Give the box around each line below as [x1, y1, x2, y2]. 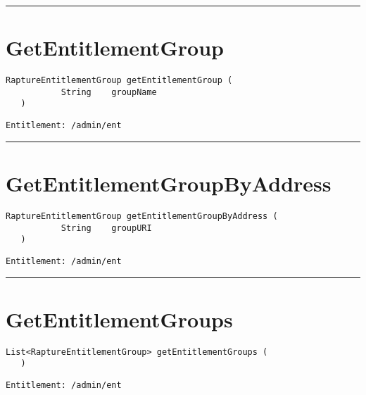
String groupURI [61, 222, 152, 233]
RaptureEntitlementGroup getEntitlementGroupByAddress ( [6, 211, 278, 221]
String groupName [61, 87, 157, 97]
